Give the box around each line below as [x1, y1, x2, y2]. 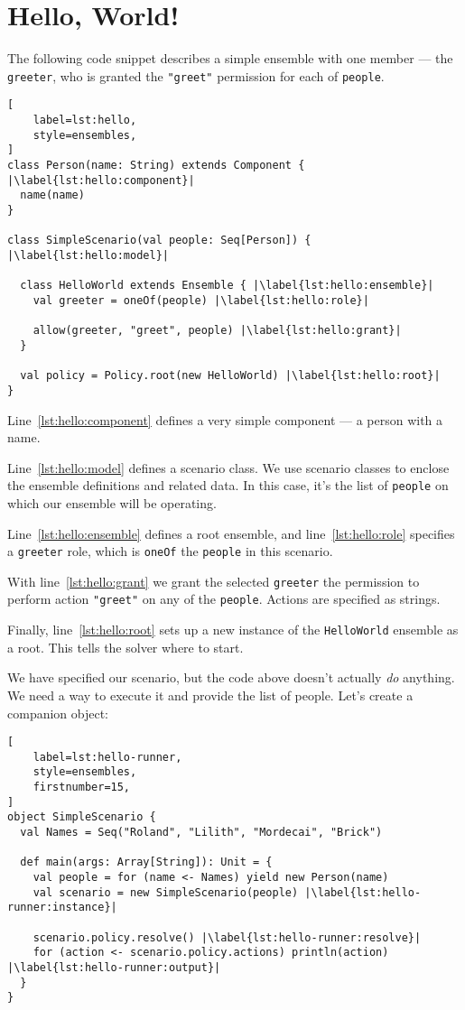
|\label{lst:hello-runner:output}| [7, 960, 221, 974]
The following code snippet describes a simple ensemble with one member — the [7, 49, 453, 68]
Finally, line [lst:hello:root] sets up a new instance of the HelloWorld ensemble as [7, 620, 459, 639]
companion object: [7, 703, 109, 722]
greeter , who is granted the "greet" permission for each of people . [7, 66, 385, 85]
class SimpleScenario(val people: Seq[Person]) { [7, 234, 312, 247]
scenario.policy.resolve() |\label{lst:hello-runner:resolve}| [33, 931, 422, 944]
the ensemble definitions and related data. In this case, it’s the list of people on [7, 476, 449, 495]
